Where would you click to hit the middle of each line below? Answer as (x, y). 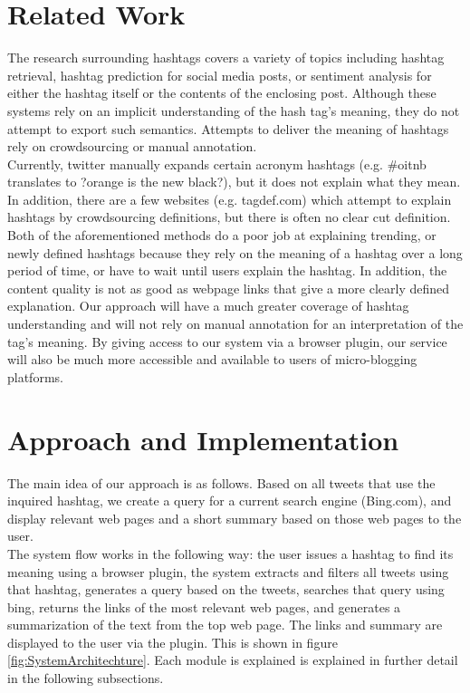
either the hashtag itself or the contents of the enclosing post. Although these (222, 93)
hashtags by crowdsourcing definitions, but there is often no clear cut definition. (229, 217)
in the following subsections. (86, 678)
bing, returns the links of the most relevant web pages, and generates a (204, 606)
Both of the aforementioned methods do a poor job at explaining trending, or (222, 235)
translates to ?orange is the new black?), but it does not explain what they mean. (234, 182)
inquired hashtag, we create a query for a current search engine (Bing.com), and (230, 500)
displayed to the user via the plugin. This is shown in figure (173, 642)
